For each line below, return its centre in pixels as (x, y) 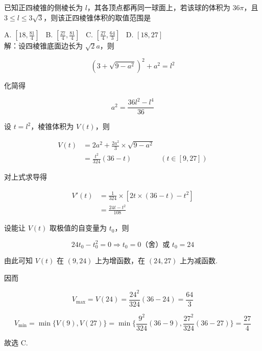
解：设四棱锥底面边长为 (43, 46)
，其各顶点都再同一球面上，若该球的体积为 (159, 7)
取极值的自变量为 (78, 228)
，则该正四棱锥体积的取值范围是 (97, 17)
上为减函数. (199, 260)
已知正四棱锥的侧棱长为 (43, 7)
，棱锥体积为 (52, 126)
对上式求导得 (26, 176)
